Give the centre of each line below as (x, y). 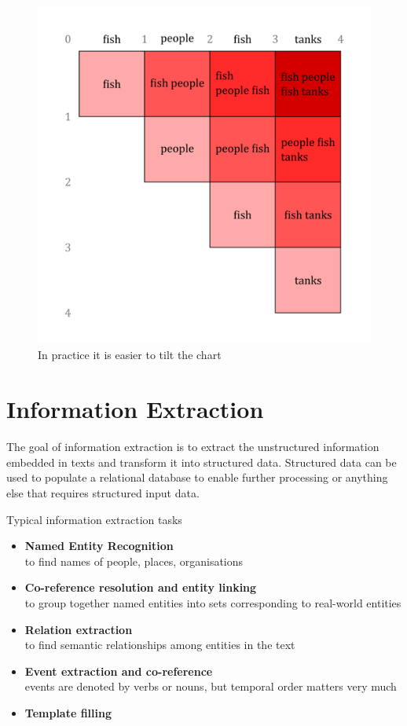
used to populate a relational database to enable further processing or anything (197, 477)
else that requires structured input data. (103, 492)
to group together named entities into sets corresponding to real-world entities (213, 602)
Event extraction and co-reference (119, 671)
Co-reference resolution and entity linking (141, 587)
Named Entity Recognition (99, 546)
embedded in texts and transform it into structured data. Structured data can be (202, 462)
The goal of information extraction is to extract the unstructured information (193, 447)
